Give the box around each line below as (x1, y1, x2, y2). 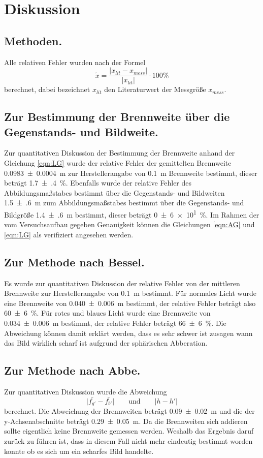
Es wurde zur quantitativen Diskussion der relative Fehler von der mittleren (4, 278, 240, 288)
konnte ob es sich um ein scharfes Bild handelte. (4, 445, 154, 456)
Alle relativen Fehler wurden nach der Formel (4, 56, 146, 67)
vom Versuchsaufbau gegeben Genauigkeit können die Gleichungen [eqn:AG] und (4, 219, 255, 230)
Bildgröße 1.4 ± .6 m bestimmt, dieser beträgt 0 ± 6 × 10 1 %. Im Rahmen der (4, 207, 259, 220)
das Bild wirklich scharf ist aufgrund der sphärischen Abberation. (4, 338, 208, 348)
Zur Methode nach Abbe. (4, 362, 141, 378)
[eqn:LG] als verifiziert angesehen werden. (4, 229, 134, 239)
